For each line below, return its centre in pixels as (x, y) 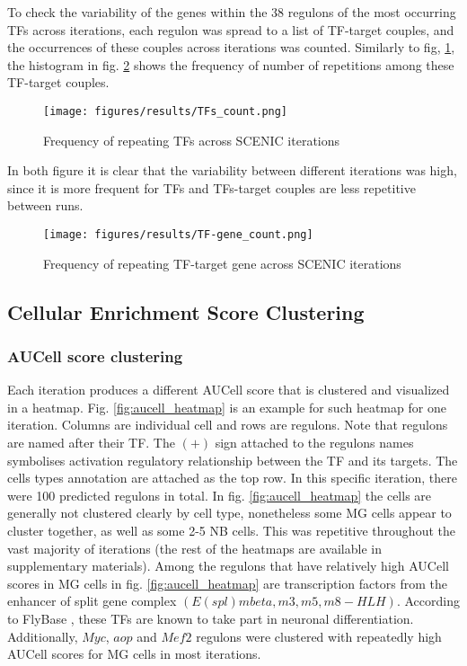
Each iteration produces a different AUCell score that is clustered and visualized (229, 390)
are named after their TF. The (91, 443)
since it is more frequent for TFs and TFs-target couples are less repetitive (211, 187)
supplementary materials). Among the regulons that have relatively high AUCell (228, 566)
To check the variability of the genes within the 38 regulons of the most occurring (232, 12)
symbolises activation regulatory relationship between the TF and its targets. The (233, 460)
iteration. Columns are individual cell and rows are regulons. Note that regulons (228, 425)
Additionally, (43, 636)
